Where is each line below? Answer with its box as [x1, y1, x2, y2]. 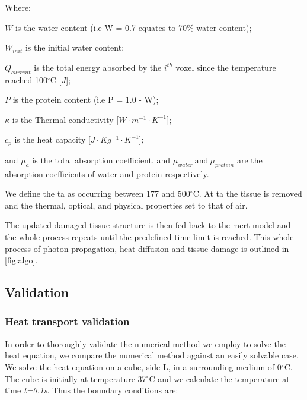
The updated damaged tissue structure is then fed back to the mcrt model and [5, 219, 291, 231]
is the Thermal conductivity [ [12, 113, 119, 125]
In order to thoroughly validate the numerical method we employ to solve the [5, 337, 286, 349]
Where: [5, 1, 31, 13]
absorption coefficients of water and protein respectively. [5, 167, 209, 179]
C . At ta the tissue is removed [193, 187, 302, 200]
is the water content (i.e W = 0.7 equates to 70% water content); [15, 21, 252, 33]
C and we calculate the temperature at [149, 372, 290, 385]
